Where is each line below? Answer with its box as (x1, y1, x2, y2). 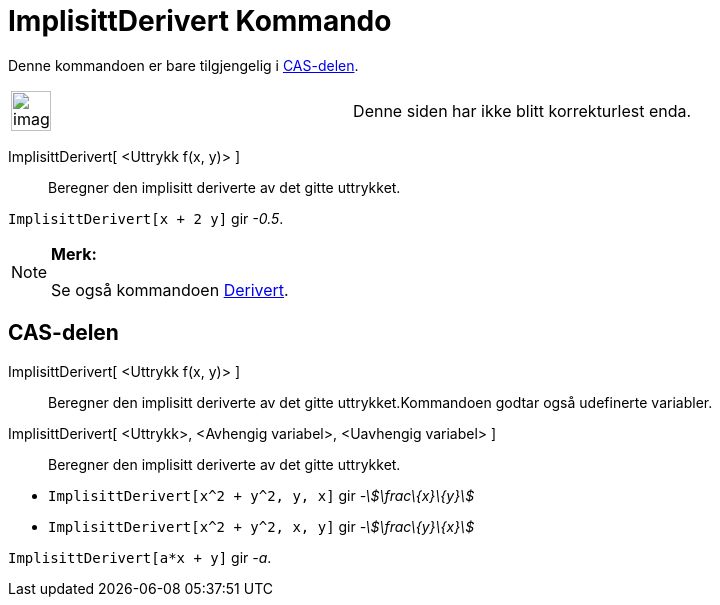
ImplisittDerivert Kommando (8, 4, 392, 38)
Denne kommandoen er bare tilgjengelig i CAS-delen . (8, 56, 359, 74)
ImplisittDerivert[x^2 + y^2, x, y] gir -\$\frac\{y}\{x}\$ (48, 517, 475, 535)
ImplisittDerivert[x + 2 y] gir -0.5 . (8, 209, 284, 227)
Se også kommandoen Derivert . (51, 279, 289, 300)
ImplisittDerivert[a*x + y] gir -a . (8, 548, 272, 566)
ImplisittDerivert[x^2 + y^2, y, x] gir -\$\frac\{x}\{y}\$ (48, 486, 475, 504)
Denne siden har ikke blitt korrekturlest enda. (353, 100, 692, 121)
